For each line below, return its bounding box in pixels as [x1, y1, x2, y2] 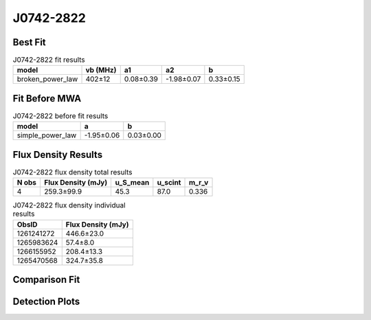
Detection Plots [12, 296, 80, 308]
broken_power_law [16, 74, 78, 84]
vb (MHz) [85, 65, 117, 75]
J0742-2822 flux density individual [12, 201, 126, 210]
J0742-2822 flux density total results [12, 168, 133, 177]
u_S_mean [115, 178, 150, 187]
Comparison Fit [12, 274, 80, 286]
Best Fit [12, 36, 46, 48]
